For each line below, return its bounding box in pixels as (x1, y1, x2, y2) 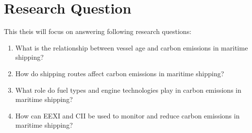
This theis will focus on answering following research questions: (4, 26, 192, 36)
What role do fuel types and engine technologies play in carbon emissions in (15, 84, 241, 95)
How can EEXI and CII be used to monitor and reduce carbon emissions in (15, 110, 240, 120)
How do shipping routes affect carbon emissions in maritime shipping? (15, 68, 224, 78)
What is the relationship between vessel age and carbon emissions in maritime (15, 42, 248, 52)
